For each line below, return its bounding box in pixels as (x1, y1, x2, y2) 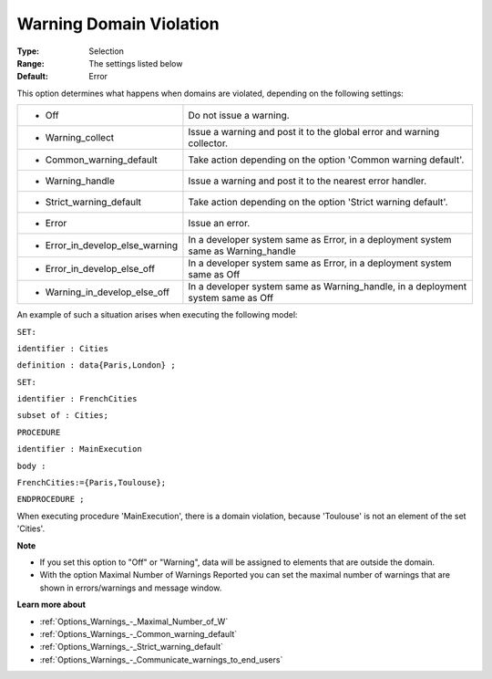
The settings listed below (88, 57, 183, 68)
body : (16, 461, 46, 471)
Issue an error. (188, 217, 251, 230)
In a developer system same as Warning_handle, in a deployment (188, 280, 467, 293)
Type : (16, 46, 40, 57)
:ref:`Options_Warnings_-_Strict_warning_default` (39, 642, 223, 653)
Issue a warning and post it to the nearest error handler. (188, 174, 427, 187)
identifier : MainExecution (16, 444, 143, 454)
